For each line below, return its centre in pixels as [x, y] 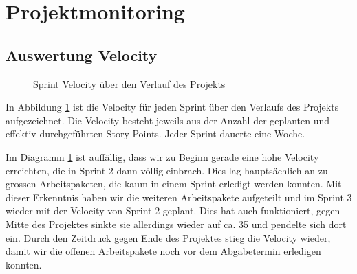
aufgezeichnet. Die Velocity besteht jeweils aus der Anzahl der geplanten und [168, 120]
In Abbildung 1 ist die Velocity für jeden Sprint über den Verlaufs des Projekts [172, 107]
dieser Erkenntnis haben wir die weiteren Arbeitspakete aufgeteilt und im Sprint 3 [179, 197]
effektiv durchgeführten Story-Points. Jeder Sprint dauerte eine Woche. [155, 134]
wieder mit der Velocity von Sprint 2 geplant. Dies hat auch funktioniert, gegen [173, 210]
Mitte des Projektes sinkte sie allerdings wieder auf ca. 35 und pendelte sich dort [176, 224]
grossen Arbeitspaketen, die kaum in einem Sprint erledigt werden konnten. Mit [174, 184]
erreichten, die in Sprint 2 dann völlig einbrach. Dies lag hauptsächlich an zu [167, 170]
